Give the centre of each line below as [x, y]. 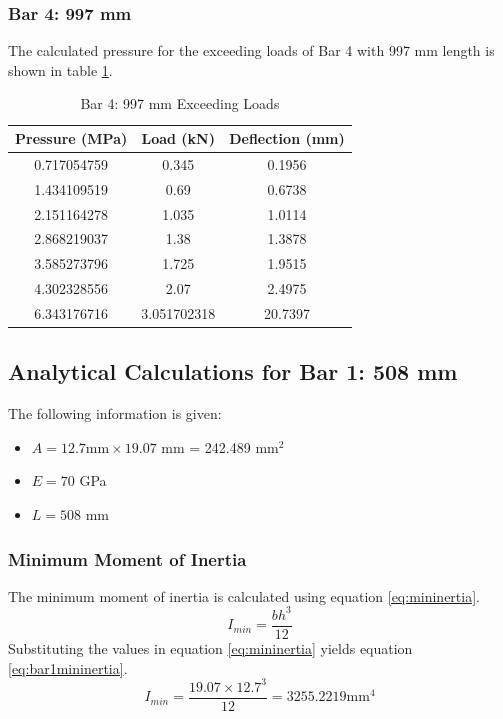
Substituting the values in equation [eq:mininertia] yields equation [210, 647]
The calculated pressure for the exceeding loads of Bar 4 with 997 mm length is [251, 50]
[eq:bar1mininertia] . [68, 667]
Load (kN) [178, 138]
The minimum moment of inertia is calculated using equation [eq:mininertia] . [244, 595]
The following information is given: [115, 413]
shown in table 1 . [60, 69]
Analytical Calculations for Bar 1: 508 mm [233, 371]
